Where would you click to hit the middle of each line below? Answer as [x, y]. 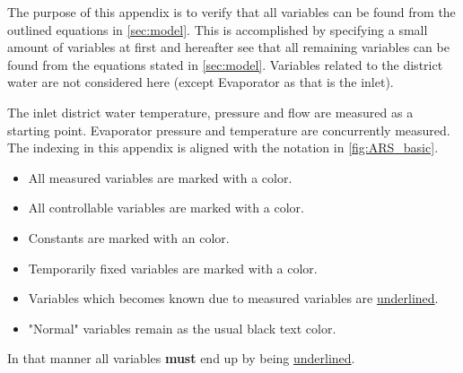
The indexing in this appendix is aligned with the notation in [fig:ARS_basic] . [223, 147]
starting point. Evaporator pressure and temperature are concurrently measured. [229, 130]
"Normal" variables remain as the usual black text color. [182, 328]
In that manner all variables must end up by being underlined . [181, 358]
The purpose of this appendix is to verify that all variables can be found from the [231, 12]
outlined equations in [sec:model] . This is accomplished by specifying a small [218, 29]
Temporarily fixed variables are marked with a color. [173, 268]
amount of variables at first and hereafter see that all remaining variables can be [228, 47]
